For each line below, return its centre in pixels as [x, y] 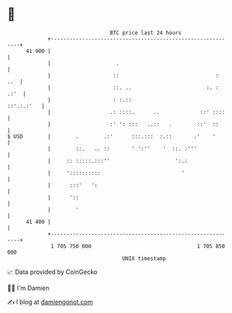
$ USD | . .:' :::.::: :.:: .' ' [111, 136]
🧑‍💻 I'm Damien [28, 288]
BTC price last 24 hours [146, 33]
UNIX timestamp [144, 258]
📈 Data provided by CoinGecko [52, 272]
